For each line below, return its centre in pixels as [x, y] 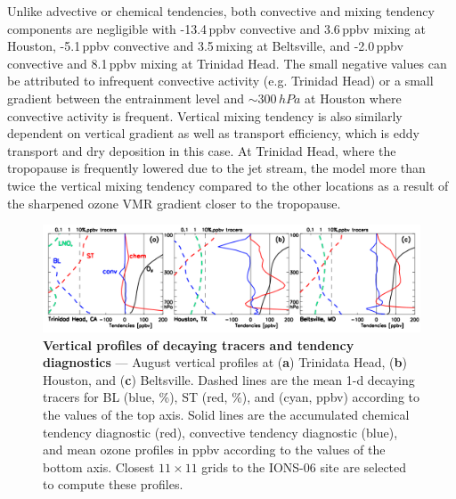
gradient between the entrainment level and [126, 98]
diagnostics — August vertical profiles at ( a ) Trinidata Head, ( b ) [225, 362]
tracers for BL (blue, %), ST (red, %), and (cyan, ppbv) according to [232, 397]
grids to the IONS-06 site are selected [304, 466]
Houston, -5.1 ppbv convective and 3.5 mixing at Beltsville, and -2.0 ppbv [205, 46]
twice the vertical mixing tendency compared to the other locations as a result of [228, 185]
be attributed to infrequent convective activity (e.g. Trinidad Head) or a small [220, 81]
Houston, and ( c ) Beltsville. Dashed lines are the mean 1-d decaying [229, 379]
